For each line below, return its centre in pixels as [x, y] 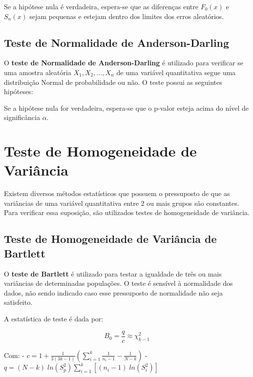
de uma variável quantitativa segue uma [176, 72]
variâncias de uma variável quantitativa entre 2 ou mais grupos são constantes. [122, 203]
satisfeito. [18, 302]
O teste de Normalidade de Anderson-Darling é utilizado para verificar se [124, 63]
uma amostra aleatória [38, 72]
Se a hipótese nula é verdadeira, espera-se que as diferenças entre [101, 6]
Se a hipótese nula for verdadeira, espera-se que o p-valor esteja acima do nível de [126, 108]
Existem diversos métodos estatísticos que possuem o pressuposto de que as [117, 193]
